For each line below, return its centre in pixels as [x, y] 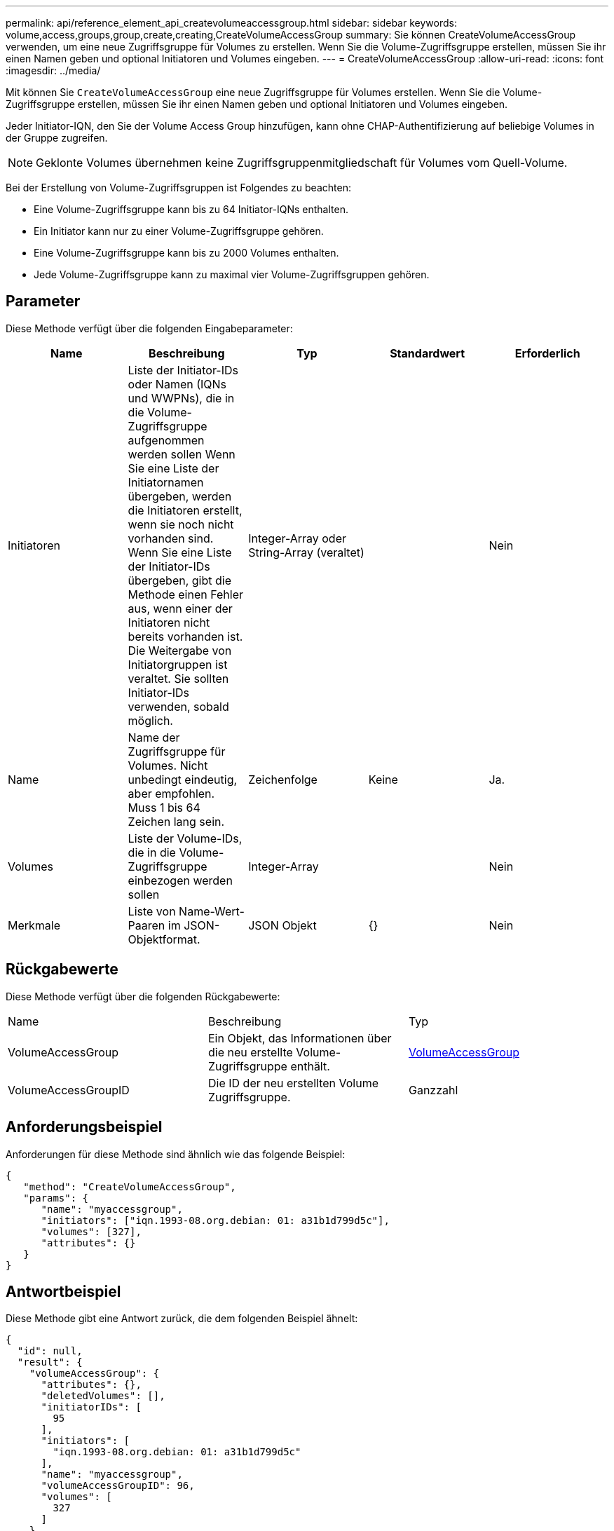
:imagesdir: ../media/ [53, 70]
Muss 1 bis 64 [164, 807]
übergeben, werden [180, 496]
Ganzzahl [433, 1090]
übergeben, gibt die [179, 580]
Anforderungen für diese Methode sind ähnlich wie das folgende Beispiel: [176, 1154]
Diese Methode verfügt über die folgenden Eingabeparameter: [149, 328]
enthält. [310, 1066]
